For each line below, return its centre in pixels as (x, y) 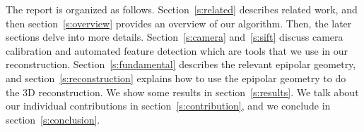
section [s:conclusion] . (53, 119)
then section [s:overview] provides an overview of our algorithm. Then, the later (179, 23)
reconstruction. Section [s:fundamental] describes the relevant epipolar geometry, (181, 64)
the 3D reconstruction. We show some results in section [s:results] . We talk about (182, 92)
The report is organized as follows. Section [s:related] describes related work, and (182, 9)
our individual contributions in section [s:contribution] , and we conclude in (168, 106)
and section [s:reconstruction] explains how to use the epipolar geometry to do (176, 78)
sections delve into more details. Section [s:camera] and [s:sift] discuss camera (175, 37)
